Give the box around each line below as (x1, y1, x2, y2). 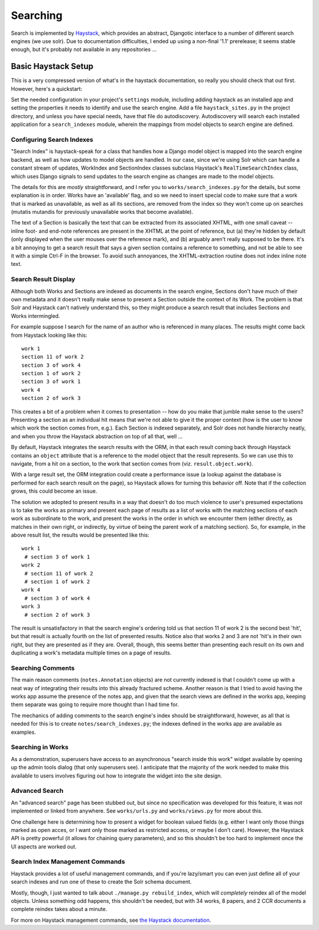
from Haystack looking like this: (11, 331, 88, 339)
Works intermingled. (11, 312, 60, 319)
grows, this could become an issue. (11, 487, 97, 495)
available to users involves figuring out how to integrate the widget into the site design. (11, 772, 223, 779)
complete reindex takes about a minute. (11, 906, 108, 913)
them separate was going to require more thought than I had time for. (11, 701, 180, 708)
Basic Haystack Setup (11, 61, 94, 71)
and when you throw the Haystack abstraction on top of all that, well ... (11, 433, 183, 440)
